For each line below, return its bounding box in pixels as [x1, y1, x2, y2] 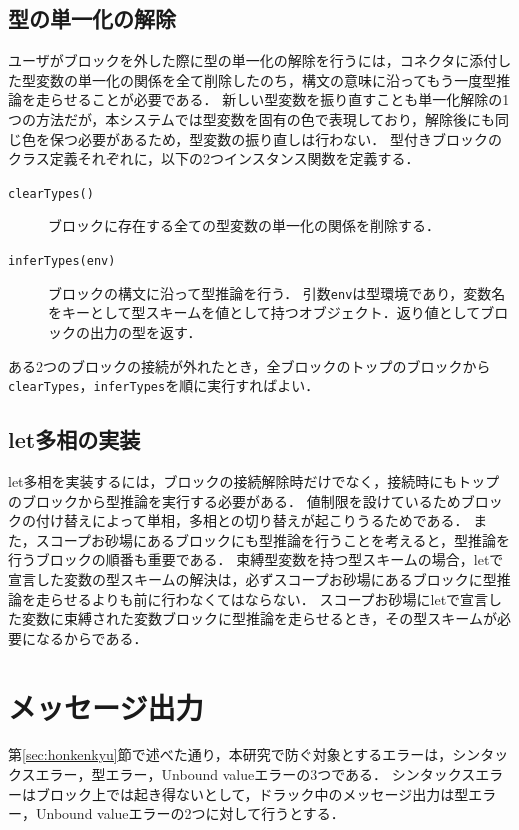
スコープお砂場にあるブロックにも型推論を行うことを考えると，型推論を [35, 529, 510, 550]
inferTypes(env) [8, 254, 116, 269]
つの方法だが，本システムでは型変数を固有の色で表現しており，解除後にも [8, 108, 495, 129]
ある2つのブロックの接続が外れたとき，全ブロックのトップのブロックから [8, 355, 491, 376]
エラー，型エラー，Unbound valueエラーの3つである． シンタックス [35, 764, 476, 785]
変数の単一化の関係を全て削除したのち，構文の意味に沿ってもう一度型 [35, 69, 497, 90]
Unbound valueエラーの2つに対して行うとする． [35, 803, 345, 824]
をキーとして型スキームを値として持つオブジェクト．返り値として [48, 302, 481, 323]
